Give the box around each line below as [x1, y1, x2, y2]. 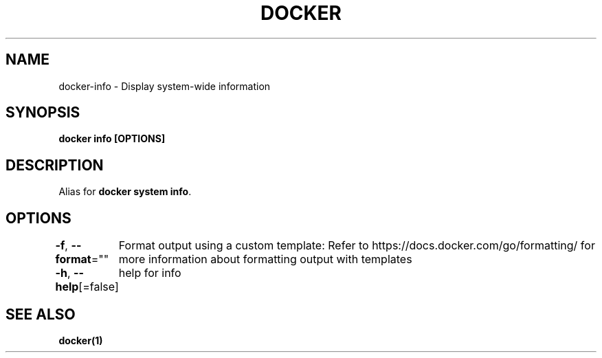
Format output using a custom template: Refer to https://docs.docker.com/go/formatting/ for [118, 238, 595, 253]
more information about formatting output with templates [118, 252, 412, 267]
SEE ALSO [5, 305, 76, 323]
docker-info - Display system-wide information [58, 80, 271, 92]
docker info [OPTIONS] [58, 133, 166, 145]
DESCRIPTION [5, 156, 104, 174]
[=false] [78, 280, 119, 294]
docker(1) [58, 334, 103, 346]
